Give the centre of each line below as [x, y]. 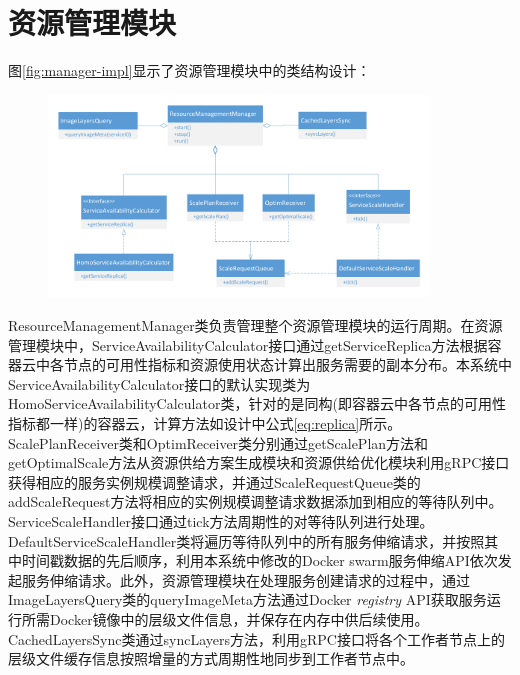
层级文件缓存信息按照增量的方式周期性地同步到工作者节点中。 [211, 658]
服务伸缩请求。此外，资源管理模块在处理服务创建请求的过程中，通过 [245, 579]
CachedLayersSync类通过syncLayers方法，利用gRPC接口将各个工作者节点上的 [256, 638]
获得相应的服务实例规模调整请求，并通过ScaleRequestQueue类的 [214, 481]
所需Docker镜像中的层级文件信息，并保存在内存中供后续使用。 [225, 618]
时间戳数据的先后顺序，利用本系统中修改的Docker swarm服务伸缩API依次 [259, 560]
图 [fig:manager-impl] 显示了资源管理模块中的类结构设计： [189, 70]
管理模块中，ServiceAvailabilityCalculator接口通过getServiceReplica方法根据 [248, 344]
